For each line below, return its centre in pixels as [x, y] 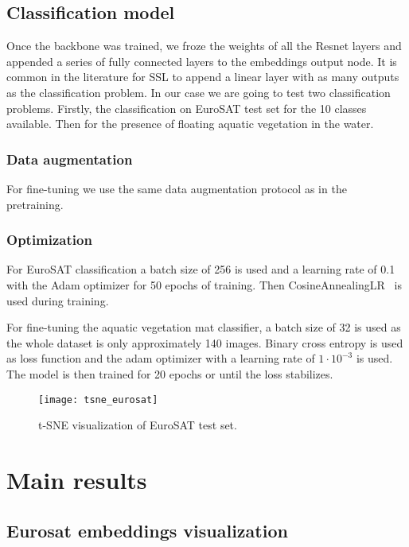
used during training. [58, 300]
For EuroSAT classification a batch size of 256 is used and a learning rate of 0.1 [201, 269]
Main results [77, 479]
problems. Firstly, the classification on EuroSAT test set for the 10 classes [187, 108]
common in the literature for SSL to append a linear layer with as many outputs [203, 77]
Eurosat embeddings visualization [147, 530]
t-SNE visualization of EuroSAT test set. [138, 425]
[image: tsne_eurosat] [98, 400]
